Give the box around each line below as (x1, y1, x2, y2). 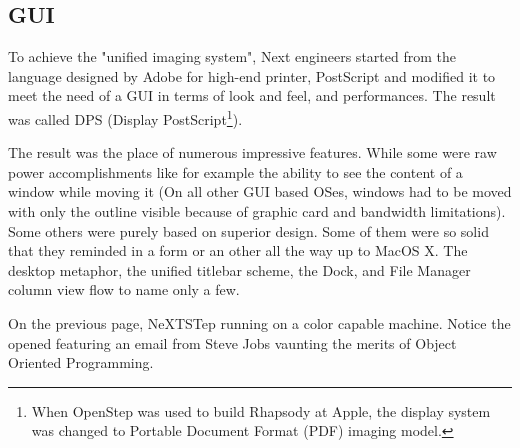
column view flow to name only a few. (8, 279, 240, 300)
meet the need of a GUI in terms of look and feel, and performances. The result (8, 85, 496, 106)
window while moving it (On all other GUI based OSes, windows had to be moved (8, 181, 512, 202)
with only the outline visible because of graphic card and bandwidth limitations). (8, 201, 506, 222)
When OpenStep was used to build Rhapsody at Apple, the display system (31, 400, 491, 421)
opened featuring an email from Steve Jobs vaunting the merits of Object (8, 332, 457, 353)
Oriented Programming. (8, 352, 154, 373)
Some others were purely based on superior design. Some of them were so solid (8, 220, 489, 241)
